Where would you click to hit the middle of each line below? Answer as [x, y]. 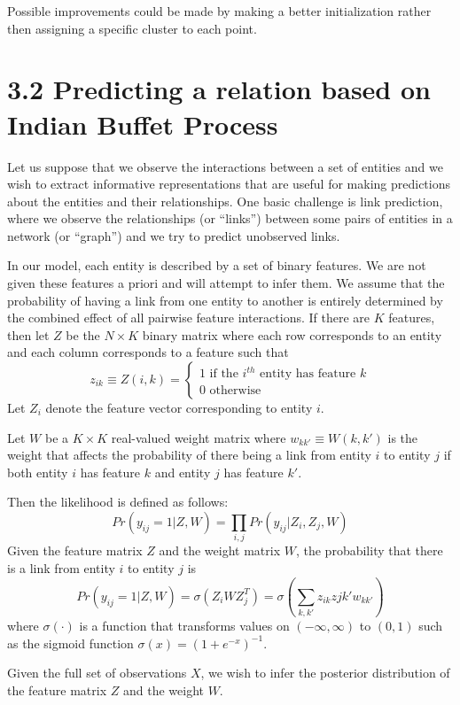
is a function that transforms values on [184, 626]
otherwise [235, 391]
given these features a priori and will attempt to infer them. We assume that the [226, 283]
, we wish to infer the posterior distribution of [325, 673]
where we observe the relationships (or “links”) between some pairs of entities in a [230, 218]
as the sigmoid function [70, 643]
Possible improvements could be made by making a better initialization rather [219, 11]
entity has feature [308, 374]
